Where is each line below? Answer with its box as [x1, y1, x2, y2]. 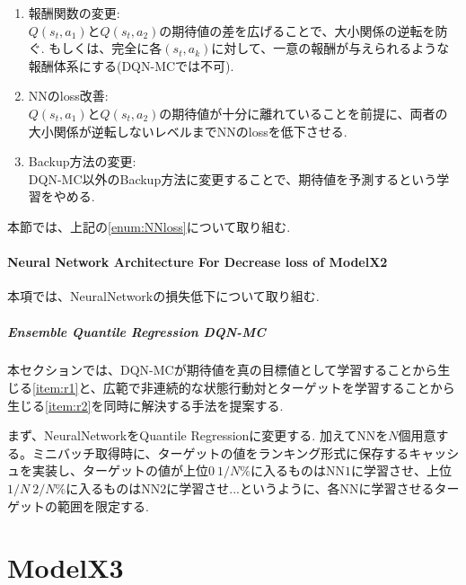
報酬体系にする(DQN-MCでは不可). [28, 56, 234, 75]
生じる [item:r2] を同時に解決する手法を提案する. [7, 395, 284, 414]
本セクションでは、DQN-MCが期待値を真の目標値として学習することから [7, 360, 438, 379]
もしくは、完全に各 [48, 39, 163, 58]
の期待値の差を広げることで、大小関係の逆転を [159, 21, 435, 40]
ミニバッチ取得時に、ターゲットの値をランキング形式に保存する [31, 443, 409, 462]
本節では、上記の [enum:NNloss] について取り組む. [7, 217, 291, 235]
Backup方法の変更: [28, 152, 136, 171]
